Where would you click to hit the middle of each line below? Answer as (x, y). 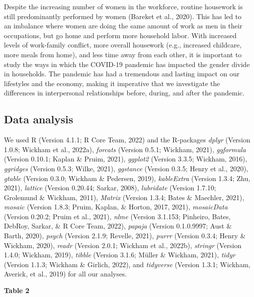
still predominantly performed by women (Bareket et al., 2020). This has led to (123, 16)
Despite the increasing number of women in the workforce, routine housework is (123, 6)
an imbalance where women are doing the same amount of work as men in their (123, 26)
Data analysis (39, 119)
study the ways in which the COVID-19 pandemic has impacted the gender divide (127, 64)
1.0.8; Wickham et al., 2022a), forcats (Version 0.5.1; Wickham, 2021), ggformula (125, 149)
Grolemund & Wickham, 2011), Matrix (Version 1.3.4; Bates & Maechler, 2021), (124, 197)
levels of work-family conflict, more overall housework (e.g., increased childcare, (123, 45)
